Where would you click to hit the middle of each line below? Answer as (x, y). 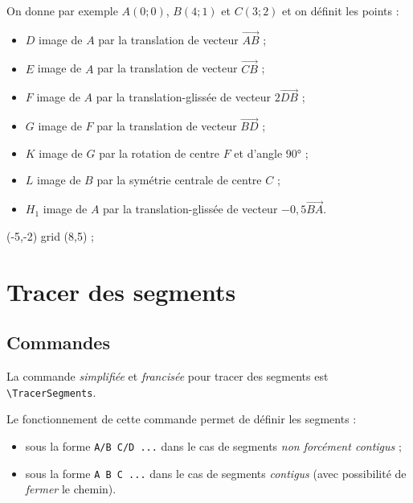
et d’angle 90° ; (271, 153)
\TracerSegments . (51, 392)
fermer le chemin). (71, 489)
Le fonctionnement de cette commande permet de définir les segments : (182, 419)
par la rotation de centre (159, 153)
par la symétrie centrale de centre (179, 180)
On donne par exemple (62, 10)
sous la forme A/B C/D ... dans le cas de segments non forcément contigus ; (213, 445)
